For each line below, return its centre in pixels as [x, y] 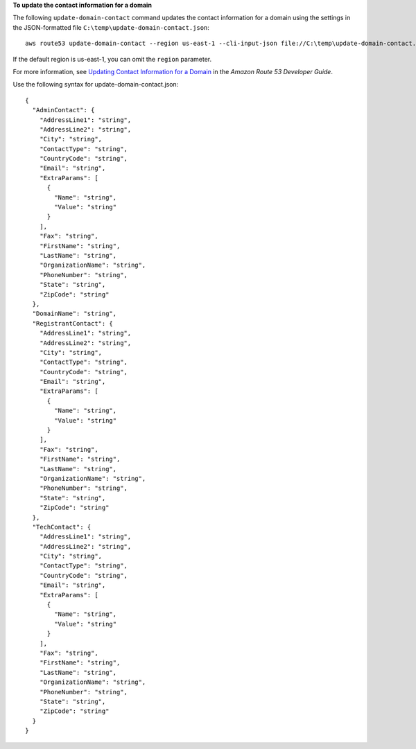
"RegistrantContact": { [73, 323]
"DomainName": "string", [75, 314]
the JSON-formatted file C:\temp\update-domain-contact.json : [111, 27]
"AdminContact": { [63, 110]
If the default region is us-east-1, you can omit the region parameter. [112, 59]
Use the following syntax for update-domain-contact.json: [96, 85]
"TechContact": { [62, 527]
